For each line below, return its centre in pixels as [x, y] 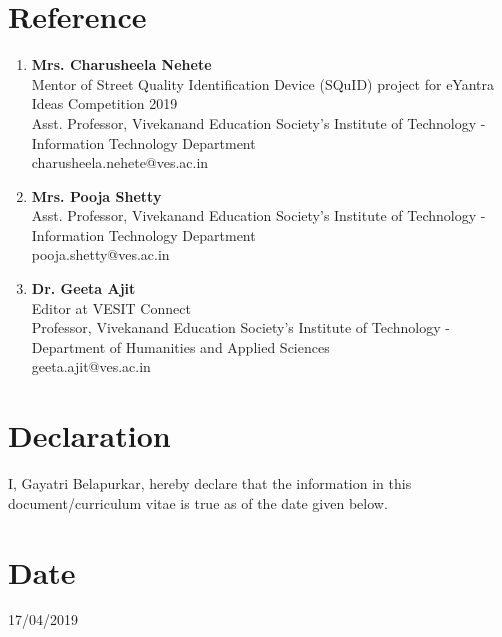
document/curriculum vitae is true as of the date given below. [198, 502]
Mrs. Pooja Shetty [96, 195]
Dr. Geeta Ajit [83, 288]
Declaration [89, 435]
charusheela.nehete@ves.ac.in [120, 162]
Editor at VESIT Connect [111, 307]
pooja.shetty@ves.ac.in [100, 254]
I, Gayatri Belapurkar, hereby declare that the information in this [210, 483]
